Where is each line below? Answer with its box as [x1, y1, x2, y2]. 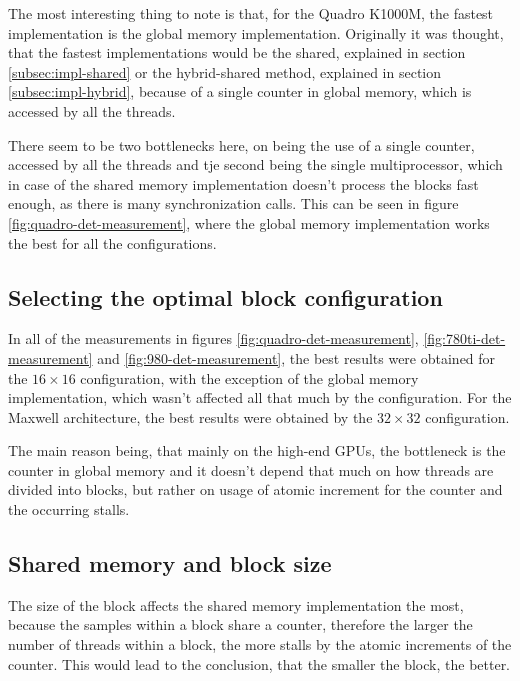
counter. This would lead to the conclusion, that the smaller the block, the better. [8, 653, 511, 674]
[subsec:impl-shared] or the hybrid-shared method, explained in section [8, 61, 442, 82]
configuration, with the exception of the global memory [80, 367, 419, 388]
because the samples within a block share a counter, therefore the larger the [8, 614, 473, 635]
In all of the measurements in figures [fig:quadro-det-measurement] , [8, 328, 419, 349]
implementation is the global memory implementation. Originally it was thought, [8, 22, 504, 43]
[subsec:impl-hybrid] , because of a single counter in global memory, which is [8, 81, 472, 102]
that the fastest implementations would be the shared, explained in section [8, 42, 466, 63]
